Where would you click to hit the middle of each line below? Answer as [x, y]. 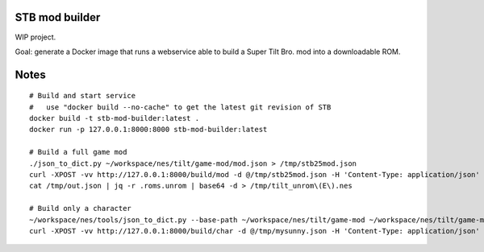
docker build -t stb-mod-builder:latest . [115, 118]
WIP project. [35, 37]
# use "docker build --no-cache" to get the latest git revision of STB [180, 107]
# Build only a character [81, 209]
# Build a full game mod [78, 152]
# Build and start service [83, 96]
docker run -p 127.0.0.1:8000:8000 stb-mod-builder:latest [148, 130]
